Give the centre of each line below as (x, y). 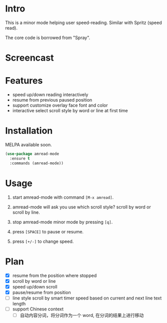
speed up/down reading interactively (50, 95)
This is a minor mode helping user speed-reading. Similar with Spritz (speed (84, 23)
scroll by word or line (34, 281)
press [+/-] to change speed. (43, 241)
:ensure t (20, 158)
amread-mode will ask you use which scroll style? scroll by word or (82, 207)
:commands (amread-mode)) (37, 163)
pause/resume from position (41, 292)
